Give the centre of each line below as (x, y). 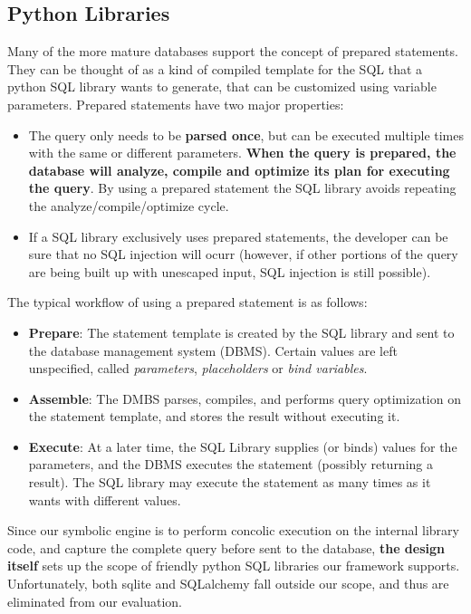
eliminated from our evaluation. (95, 601)
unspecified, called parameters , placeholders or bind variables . (198, 368)
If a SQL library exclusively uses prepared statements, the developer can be (238, 236)
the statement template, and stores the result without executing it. (214, 416)
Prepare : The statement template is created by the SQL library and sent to (241, 332)
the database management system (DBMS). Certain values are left (213, 350)
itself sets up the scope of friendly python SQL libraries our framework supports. (234, 566)
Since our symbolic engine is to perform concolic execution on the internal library (233, 530)
